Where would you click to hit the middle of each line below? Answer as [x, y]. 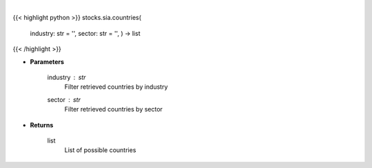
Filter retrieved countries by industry [116, 87]
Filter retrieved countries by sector [114, 109]
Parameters [47, 61]
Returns [42, 125]
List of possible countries [100, 150]
